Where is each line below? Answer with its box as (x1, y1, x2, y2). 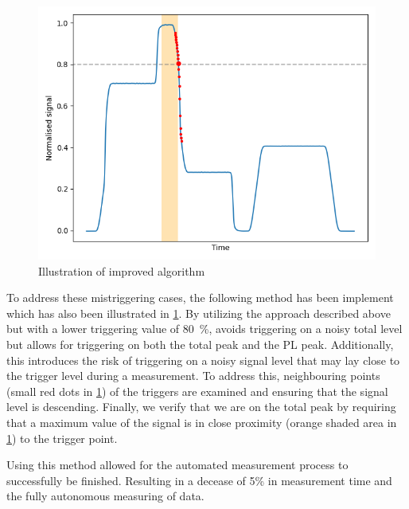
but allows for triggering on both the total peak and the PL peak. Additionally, (6, 335, 394, 352)
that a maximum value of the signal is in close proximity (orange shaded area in (6, 413, 397, 430)
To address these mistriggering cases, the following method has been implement (6, 289, 394, 306)
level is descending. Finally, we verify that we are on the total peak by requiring (6, 398, 396, 415)
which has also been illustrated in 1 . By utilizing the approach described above (6, 304, 391, 321)
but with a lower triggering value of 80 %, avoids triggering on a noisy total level (6, 320, 403, 337)
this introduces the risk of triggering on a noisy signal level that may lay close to (6, 351, 400, 368)
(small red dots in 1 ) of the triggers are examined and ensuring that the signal (6, 382, 388, 399)
